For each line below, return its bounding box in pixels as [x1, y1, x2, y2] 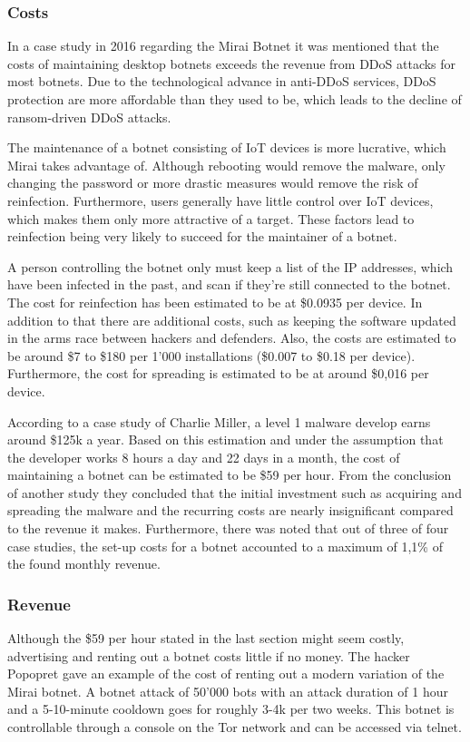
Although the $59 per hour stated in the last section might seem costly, [7, 629, 405, 648]
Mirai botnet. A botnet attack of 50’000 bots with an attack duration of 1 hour [7, 681, 448, 700]
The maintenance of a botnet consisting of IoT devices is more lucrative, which [7, 138, 446, 157]
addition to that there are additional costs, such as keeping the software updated [7, 310, 456, 329]
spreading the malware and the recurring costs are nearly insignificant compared [7, 501, 454, 520]
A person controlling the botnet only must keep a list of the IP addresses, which [7, 257, 454, 276]
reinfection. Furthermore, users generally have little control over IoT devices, [7, 190, 434, 210]
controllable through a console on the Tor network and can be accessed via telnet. [7, 718, 462, 737]
